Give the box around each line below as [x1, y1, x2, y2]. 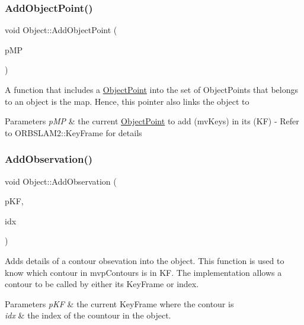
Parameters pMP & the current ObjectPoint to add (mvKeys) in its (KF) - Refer [5, 115, 299, 127]
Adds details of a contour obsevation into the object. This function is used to [5, 254, 284, 266]
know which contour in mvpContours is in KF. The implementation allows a [5, 266, 282, 278]
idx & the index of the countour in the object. [5, 309, 171, 321]
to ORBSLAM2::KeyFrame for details [5, 126, 142, 139]
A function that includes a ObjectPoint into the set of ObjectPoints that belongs [5, 83, 299, 95]
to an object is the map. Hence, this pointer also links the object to [5, 95, 249, 107]
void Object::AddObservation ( [5, 175, 117, 187]
